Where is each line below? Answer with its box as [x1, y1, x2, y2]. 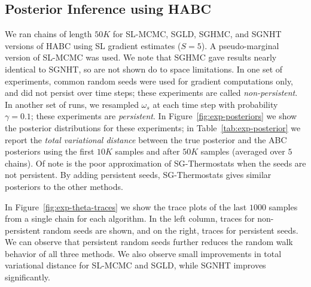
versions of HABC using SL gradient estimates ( [5, 39, 181, 52]
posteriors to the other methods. [5, 180, 123, 192]
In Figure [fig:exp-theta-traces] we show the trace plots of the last [5, 200, 247, 213]
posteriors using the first [5, 145, 94, 158]
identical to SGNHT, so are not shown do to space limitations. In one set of [5, 62, 283, 75]
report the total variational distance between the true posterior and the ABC [5, 133, 287, 146]
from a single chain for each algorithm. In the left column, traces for [5, 212, 255, 225]
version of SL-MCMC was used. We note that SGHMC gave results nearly [5, 51, 277, 64]
